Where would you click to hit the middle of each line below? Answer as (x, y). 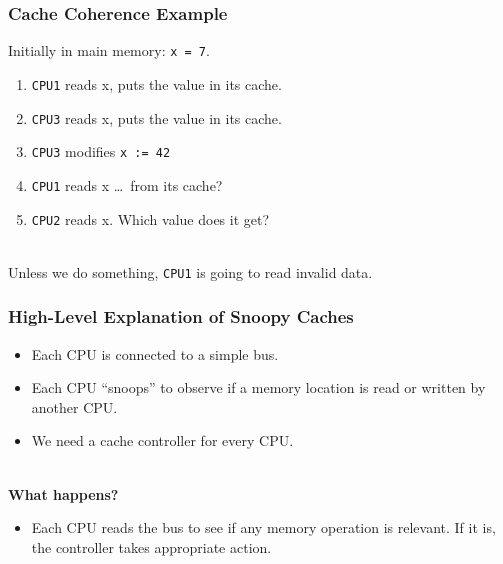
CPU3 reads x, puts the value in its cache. (156, 117)
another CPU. (74, 406)
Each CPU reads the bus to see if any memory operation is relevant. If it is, (263, 527)
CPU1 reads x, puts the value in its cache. (156, 83)
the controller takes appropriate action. (151, 546)
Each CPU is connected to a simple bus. (155, 353)
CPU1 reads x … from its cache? (127, 184)
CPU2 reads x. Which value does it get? (150, 218)
